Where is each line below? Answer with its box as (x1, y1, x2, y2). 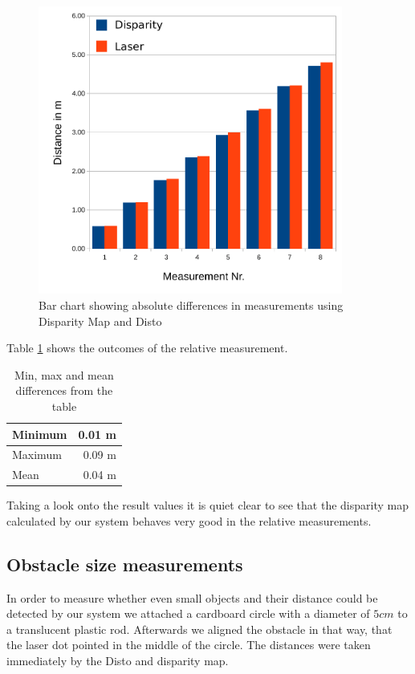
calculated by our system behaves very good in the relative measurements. (6, 512, 372, 529)
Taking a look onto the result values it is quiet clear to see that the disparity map (6, 497, 409, 514)
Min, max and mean (14, 366, 114, 383)
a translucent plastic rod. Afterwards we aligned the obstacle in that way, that (6, 620, 393, 637)
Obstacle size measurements (6, 551, 243, 576)
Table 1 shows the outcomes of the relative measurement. (6, 339, 288, 356)
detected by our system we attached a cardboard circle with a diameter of (6, 605, 370, 622)
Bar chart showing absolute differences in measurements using (39, 296, 344, 313)
